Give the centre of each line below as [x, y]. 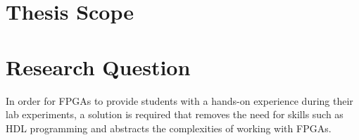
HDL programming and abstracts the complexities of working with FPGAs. [169, 128]
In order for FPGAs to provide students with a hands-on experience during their [179, 100]
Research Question [98, 66]
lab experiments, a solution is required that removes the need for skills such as [175, 114]
